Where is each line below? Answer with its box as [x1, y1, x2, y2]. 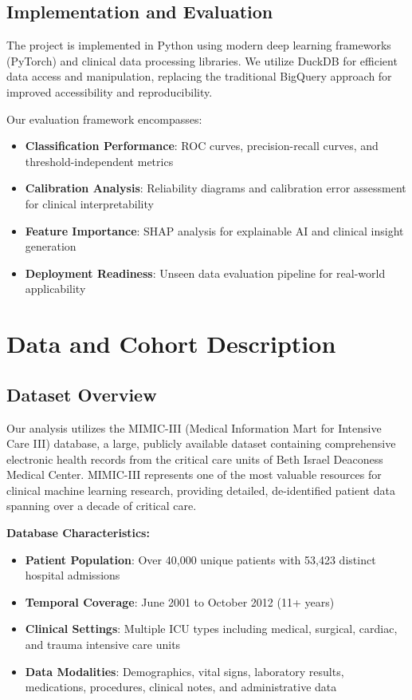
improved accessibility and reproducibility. [6, 83, 213, 100]
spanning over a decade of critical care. [6, 497, 197, 514]
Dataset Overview [6, 382, 157, 406]
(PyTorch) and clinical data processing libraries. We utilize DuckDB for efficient [6, 52, 398, 69]
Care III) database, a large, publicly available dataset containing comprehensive [6, 435, 396, 452]
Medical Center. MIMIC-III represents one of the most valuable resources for [6, 466, 382, 483]
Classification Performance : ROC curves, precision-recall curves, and [25, 137, 379, 154]
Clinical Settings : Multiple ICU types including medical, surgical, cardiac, [25, 620, 398, 637]
